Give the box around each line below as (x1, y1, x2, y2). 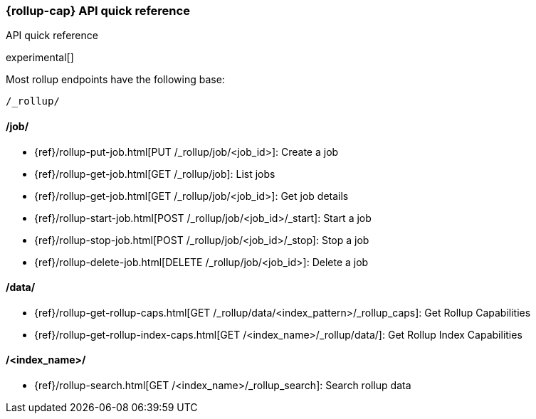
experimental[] (6, 51, 74, 64)
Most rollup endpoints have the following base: (6, 73, 225, 86)
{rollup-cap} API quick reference (6, 4, 190, 18)
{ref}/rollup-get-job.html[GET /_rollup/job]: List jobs (34, 167, 275, 180)
